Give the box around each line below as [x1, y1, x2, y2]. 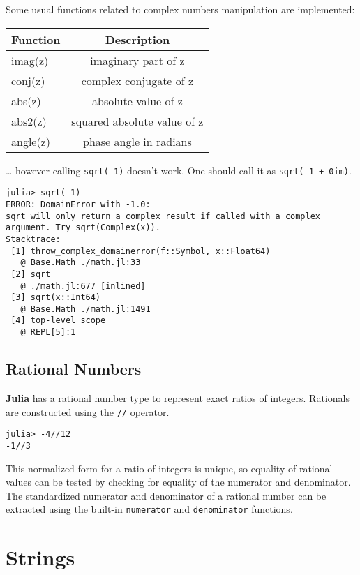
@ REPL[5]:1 [20, 327, 76, 338]
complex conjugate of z [81, 72, 194, 89]
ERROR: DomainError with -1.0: [6, 199, 151, 209]
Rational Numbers [6, 358, 142, 380]
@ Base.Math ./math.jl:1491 [20, 304, 151, 314]
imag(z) [11, 52, 49, 68]
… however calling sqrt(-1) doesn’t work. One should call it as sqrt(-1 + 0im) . [6, 163, 352, 177]
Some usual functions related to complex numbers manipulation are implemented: [6, 2, 355, 16]
